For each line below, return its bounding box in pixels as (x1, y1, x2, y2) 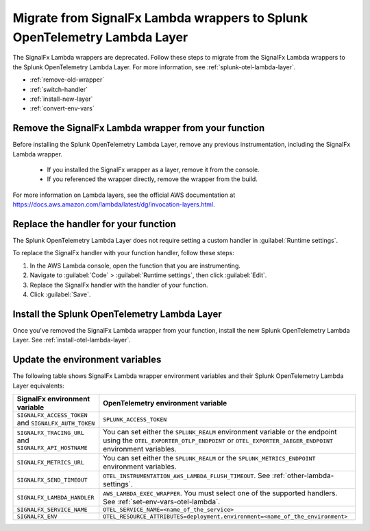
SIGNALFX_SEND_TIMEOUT (16, 476, 88, 484)
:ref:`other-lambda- (271, 471, 334, 480)
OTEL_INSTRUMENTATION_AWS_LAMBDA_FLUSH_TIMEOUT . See (103, 471, 271, 480)
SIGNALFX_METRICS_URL (16, 458, 85, 466)
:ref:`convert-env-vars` (29, 104, 95, 113)
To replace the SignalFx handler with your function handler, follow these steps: (12, 249, 234, 257)
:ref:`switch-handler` (29, 85, 88, 93)
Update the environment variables (12, 354, 162, 366)
